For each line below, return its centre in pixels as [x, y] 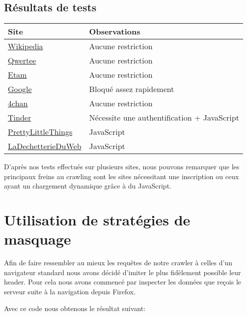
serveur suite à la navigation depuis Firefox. [70, 292]
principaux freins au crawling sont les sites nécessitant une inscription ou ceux [122, 176]
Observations [115, 31]
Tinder [20, 118]
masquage [38, 239]
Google [20, 89]
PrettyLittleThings [40, 132]
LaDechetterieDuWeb [45, 146]
